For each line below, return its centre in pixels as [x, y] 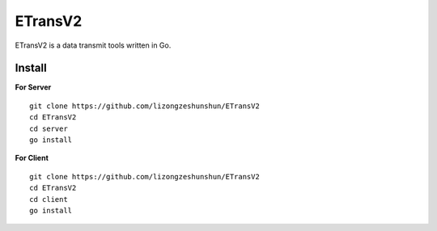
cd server [49, 128]
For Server [33, 87]
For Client [32, 158]
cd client [49, 199]
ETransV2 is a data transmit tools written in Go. [93, 45]
